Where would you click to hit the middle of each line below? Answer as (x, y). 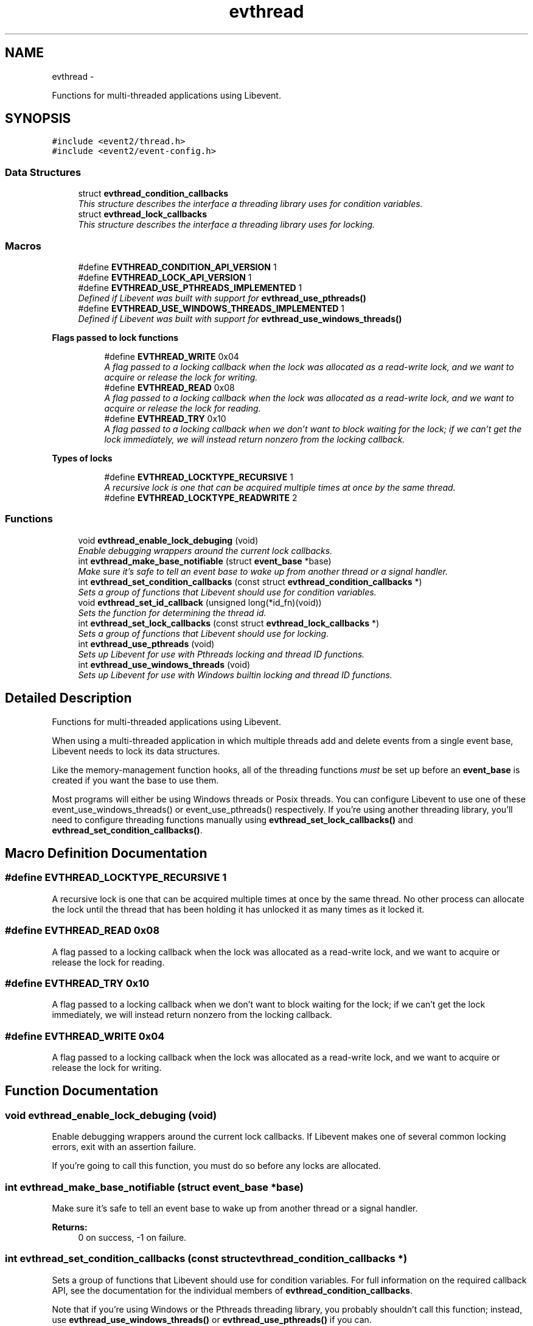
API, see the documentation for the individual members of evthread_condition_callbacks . (232, 1290)
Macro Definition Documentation (106, 853)
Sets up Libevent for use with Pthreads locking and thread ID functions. (221, 654)
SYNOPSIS (38, 119)
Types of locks (82, 458)
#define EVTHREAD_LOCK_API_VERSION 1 (165, 277)
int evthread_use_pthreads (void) (146, 644)
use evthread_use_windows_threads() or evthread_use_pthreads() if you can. (212, 1319)
